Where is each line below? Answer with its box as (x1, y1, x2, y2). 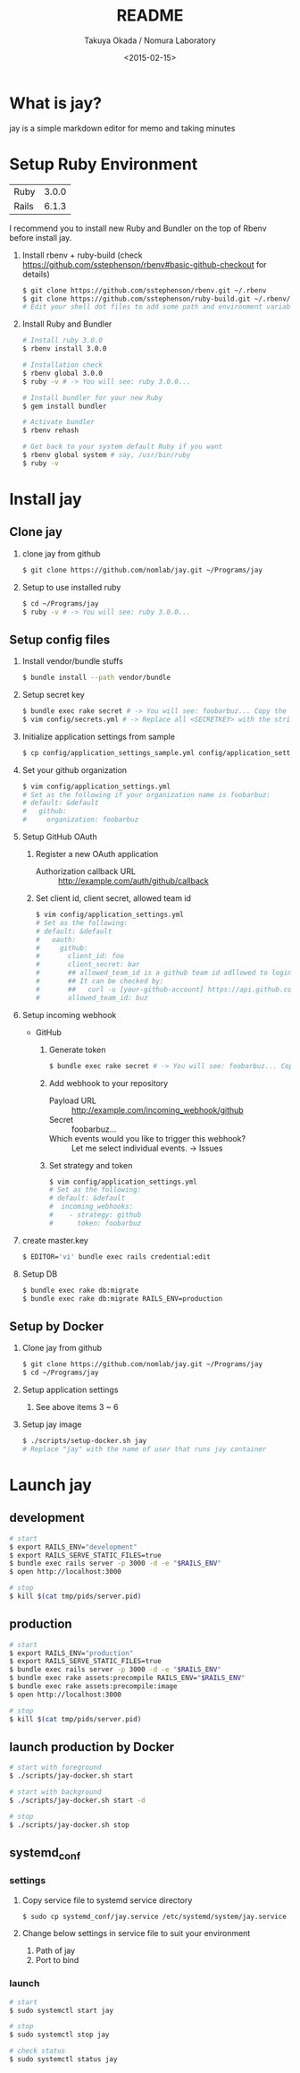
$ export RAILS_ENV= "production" (9, 1648, 134, 1658)
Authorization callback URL (35, 866, 137, 877)
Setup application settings (21, 1384, 119, 1395)
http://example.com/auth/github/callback (57, 876, 210, 887)
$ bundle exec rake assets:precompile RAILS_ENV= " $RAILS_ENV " (9, 1674, 246, 1683)
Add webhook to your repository (48, 1077, 169, 1088)
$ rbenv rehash (21, 426, 79, 435)
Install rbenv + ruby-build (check (21, 250, 143, 260)
